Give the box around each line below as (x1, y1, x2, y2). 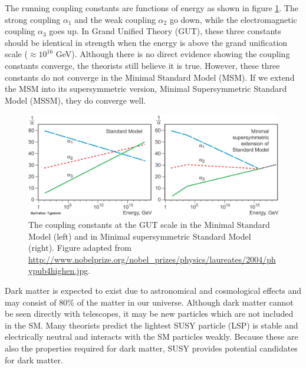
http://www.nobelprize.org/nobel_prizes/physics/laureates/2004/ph (28, 253, 276, 265)
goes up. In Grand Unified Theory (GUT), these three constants (49, 25, 281, 37)
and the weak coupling (74, 13, 156, 25)
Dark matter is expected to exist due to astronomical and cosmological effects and (5, 284, 302, 296)
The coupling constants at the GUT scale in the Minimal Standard (28, 218, 270, 231)
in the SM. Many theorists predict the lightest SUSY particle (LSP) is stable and (5, 319, 298, 331)
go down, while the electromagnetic (169, 13, 297, 25)
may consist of (5, 296, 57, 308)
